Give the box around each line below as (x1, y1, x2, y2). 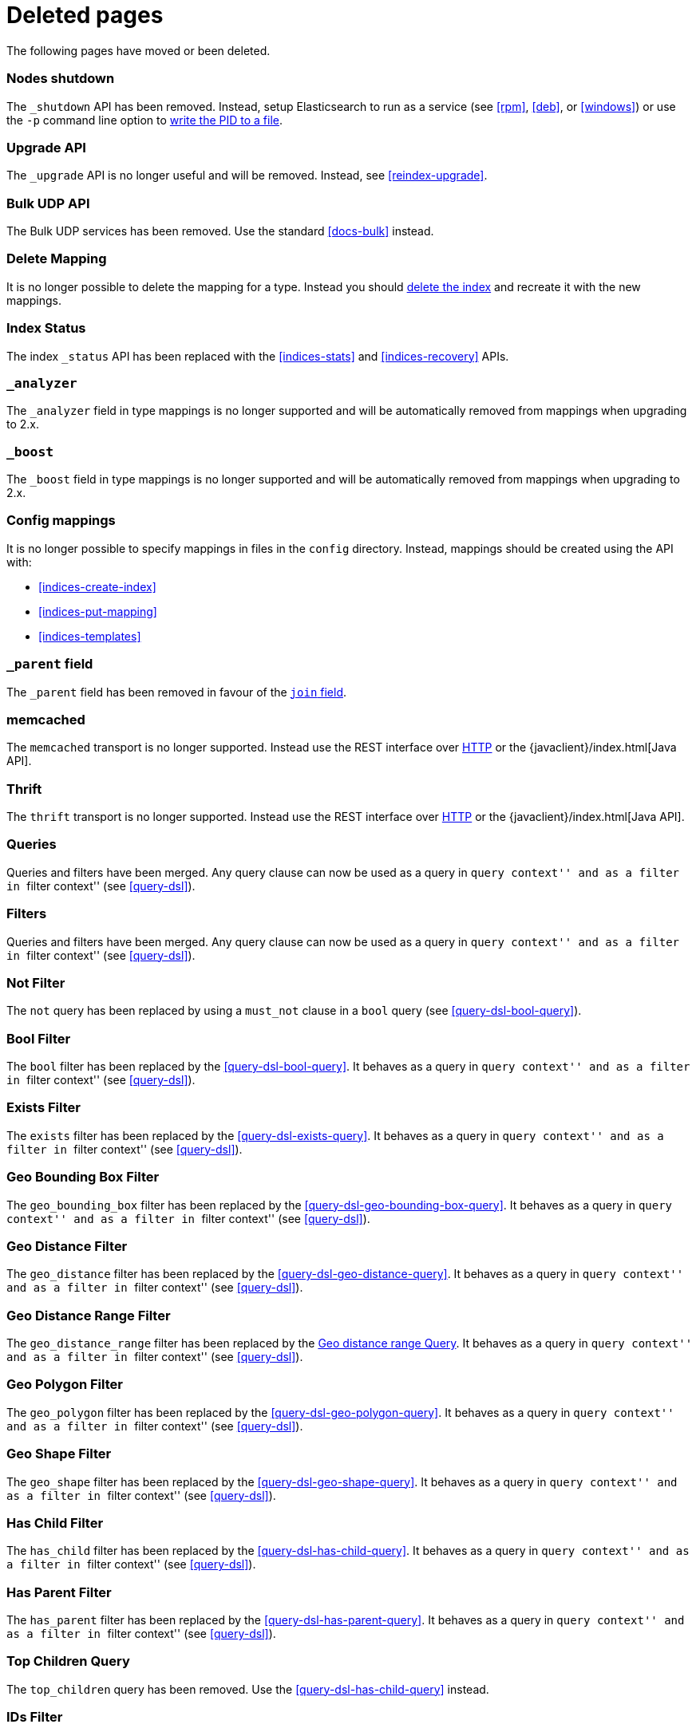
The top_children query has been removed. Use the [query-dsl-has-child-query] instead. (6, 1682, 489, 1696)
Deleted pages (6, 2, 164, 29)
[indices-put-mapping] (38, 604, 157, 618)
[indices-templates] (38, 629, 141, 643)
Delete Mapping (6, 251, 107, 267)
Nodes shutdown (6, 70, 115, 87)
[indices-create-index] (38, 579, 156, 594)
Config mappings (6, 512, 116, 529)
